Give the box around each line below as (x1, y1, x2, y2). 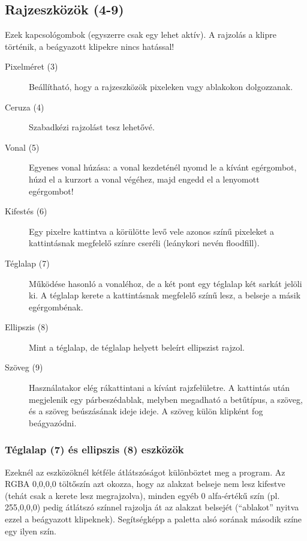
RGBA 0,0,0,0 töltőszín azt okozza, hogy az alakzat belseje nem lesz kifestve (5, 477, 285, 490)
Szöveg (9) (5, 361, 43, 373)
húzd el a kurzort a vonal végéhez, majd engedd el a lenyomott (29, 172, 260, 185)
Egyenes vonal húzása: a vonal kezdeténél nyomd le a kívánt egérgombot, (29, 161, 297, 174)
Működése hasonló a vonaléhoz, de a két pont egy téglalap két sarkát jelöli (29, 277, 302, 289)
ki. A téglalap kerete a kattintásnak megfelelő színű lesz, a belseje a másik (29, 289, 301, 301)
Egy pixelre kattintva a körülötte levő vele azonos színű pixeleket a (29, 225, 275, 237)
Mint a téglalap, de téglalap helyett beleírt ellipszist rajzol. (29, 340, 245, 353)
